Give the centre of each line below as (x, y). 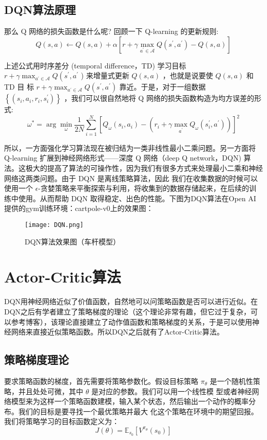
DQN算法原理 (40, 10)
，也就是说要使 (188, 75)
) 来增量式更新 (105, 75)
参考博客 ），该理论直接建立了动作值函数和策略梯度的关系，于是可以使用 (131, 321)
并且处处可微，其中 (51, 391)
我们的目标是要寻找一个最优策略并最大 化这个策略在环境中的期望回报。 (138, 411)
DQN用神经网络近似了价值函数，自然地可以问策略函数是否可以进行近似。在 (131, 301)
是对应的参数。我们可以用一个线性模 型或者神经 (171, 391)
